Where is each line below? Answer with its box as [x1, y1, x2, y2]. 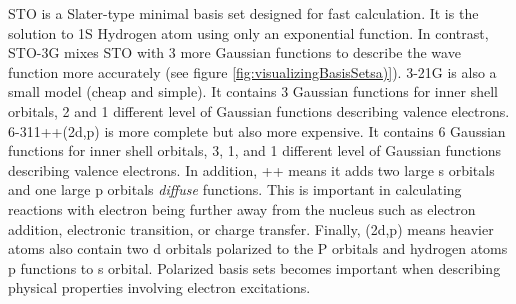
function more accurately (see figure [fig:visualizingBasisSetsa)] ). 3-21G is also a [8, 61, 497, 82]
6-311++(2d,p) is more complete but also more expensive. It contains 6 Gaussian [8, 120, 506, 141]
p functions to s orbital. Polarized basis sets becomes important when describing [8, 257, 501, 278]
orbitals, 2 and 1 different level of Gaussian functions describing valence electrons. [8, 100, 510, 121]
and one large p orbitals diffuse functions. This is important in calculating [8, 179, 462, 200]
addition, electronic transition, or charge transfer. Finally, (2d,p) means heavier [8, 218, 494, 239]
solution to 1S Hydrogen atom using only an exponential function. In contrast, [8, 22, 489, 43]
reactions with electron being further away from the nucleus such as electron [8, 198, 476, 219]
